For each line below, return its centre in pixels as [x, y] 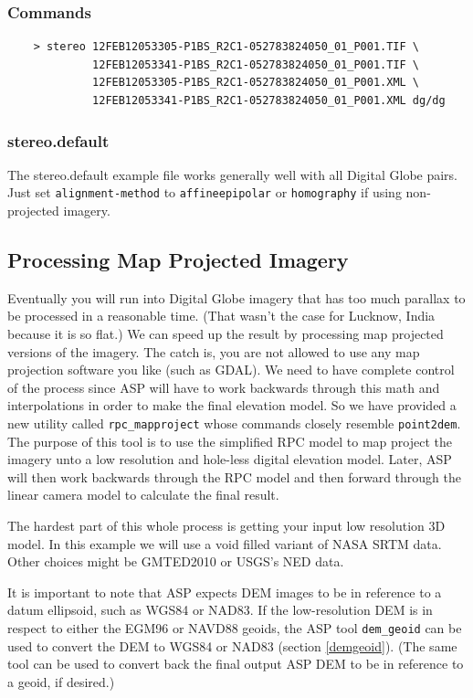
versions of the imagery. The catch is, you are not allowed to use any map [214, 351]
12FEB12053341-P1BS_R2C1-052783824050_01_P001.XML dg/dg [269, 100]
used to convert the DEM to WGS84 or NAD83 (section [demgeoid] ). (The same [232, 645]
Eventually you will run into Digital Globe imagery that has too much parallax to [236, 297]
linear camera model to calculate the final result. [143, 495]
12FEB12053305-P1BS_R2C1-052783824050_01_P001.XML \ [256, 83]
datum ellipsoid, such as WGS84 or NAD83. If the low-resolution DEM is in [220, 610]
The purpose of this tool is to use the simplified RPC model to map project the [230, 441]
